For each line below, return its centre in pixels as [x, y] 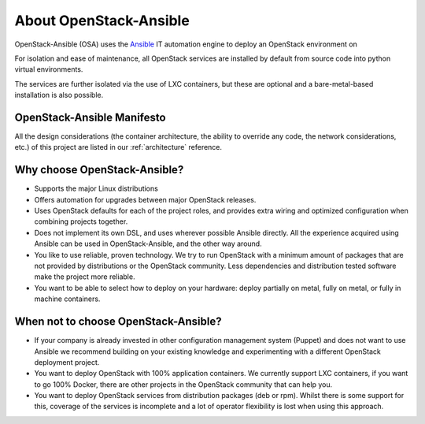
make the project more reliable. [85, 277]
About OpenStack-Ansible [102, 20]
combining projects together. [81, 221]
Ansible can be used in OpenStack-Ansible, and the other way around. [148, 244]
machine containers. [67, 299]
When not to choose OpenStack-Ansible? [118, 322]
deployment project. [67, 362]
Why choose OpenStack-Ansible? [99, 170]
